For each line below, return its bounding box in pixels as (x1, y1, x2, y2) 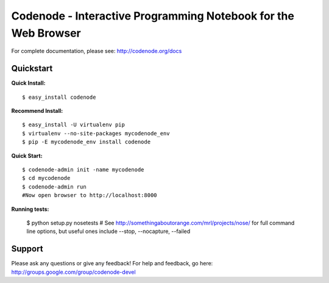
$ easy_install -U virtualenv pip (22, 121, 125, 128)
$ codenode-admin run (22, 183, 87, 190)
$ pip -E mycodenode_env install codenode (22, 138, 151, 146)
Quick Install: (11, 79, 46, 87)
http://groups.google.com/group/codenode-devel (11, 268, 136, 276)
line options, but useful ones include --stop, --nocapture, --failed (26, 227, 191, 235)
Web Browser (11, 26, 82, 40)
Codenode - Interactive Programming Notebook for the (11, 9, 295, 23)
